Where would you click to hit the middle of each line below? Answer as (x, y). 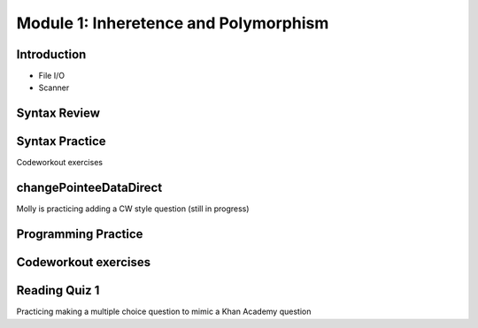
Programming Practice (80, 234)
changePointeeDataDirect (89, 188)
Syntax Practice (61, 141)
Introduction (51, 54)
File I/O (52, 76)
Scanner (54, 88)
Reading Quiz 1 (58, 290)
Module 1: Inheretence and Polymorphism (173, 23)
